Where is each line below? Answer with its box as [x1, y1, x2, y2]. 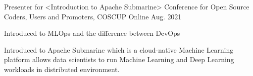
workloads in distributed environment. [4, 64, 120, 74]
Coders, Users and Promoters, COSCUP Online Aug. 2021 [4, 11, 182, 21]
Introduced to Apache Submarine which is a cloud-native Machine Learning [4, 44, 234, 55]
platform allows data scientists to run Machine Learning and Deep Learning [4, 54, 234, 65]
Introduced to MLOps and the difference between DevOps [4, 28, 180, 38]
